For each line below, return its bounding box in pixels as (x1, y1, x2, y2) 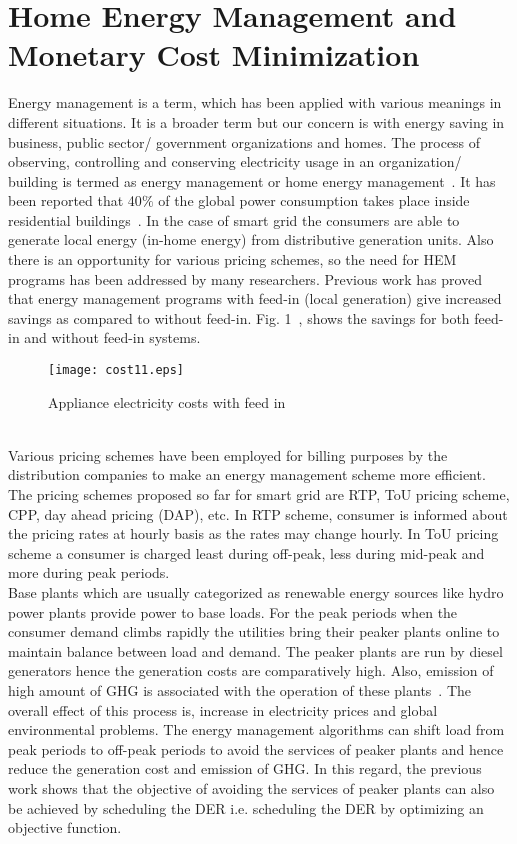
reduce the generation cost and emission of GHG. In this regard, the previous (8, 758, 482, 779)
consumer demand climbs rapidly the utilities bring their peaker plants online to (8, 621, 500, 642)
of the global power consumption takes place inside (158, 190, 470, 211)
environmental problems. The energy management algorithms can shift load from (8, 719, 505, 740)
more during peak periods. (8, 562, 170, 583)
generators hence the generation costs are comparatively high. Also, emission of (8, 660, 494, 681)
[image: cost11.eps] (48, 363, 185, 378)
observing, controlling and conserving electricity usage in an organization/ (8, 151, 462, 172)
